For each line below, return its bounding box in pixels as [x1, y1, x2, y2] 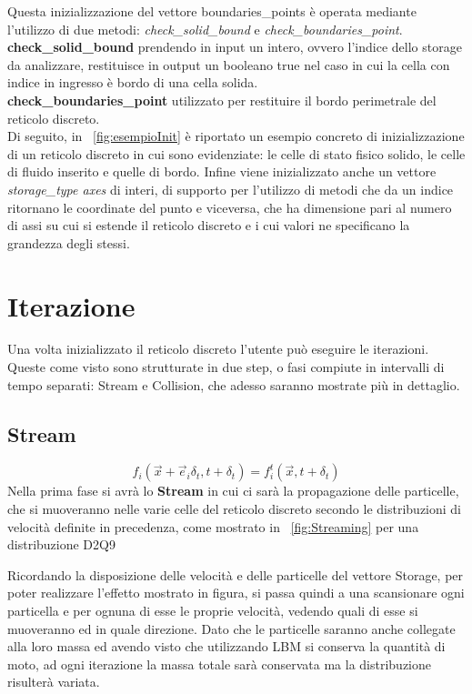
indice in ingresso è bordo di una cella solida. [7, 73, 258, 92]
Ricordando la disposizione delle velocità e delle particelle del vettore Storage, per [7, 565, 464, 584]
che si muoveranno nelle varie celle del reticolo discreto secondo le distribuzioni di [7, 499, 462, 518]
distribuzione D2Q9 [7, 535, 115, 554]
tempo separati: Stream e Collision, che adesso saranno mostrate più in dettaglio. [7, 375, 460, 394]
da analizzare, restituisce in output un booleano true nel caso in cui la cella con [7, 55, 450, 74]
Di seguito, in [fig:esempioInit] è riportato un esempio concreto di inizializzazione [7, 126, 465, 146]
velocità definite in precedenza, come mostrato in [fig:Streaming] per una [7, 517, 419, 536]
